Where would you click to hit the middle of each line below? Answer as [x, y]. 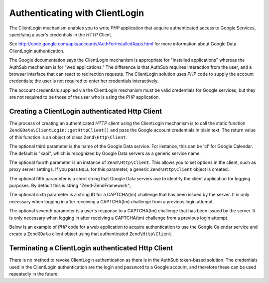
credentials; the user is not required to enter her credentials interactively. [84, 81]
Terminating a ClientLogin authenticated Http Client [91, 248]
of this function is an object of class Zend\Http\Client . [68, 137]
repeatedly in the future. [34, 274]
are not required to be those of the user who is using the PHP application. [85, 97]
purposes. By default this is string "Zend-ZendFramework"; [70, 186]
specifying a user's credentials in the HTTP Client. [61, 34]
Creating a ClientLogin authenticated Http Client [85, 111]
